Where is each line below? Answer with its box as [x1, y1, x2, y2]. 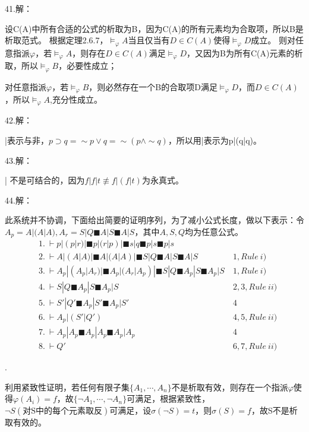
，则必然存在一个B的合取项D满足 [89, 80, 217, 93]
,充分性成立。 [50, 93, 102, 105]
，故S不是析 [251, 404, 298, 416]
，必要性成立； [58, 59, 117, 72]
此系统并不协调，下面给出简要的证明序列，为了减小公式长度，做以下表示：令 [5, 214, 304, 226]
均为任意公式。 [185, 225, 244, 238]
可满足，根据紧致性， [127, 392, 210, 405]
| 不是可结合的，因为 [5, 174, 85, 186]
